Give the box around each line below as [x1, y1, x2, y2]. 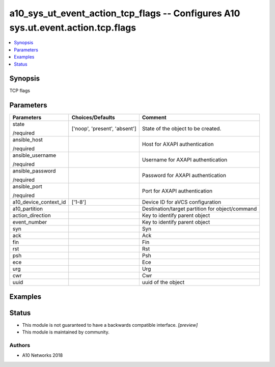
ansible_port [12, 183, 43, 190]
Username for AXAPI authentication [142, 156, 228, 163]
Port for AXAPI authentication [142, 187, 213, 194]
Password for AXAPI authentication [142, 172, 227, 179]
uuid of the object [142, 279, 185, 286]
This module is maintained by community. [22, 329, 109, 335]
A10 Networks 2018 [22, 352, 63, 358]
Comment [142, 114, 167, 121]
